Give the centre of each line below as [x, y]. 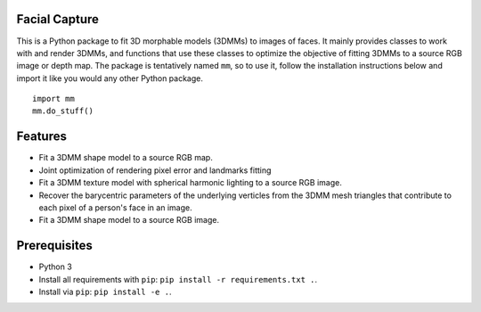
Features [41, 137]
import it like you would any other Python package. [110, 78]
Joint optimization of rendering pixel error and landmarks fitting [155, 170]
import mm [53, 99]
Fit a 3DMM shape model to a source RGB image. [129, 220]
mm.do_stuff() [63, 111]
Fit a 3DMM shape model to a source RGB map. [126, 158]
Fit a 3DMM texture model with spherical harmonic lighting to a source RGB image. [190, 183]
